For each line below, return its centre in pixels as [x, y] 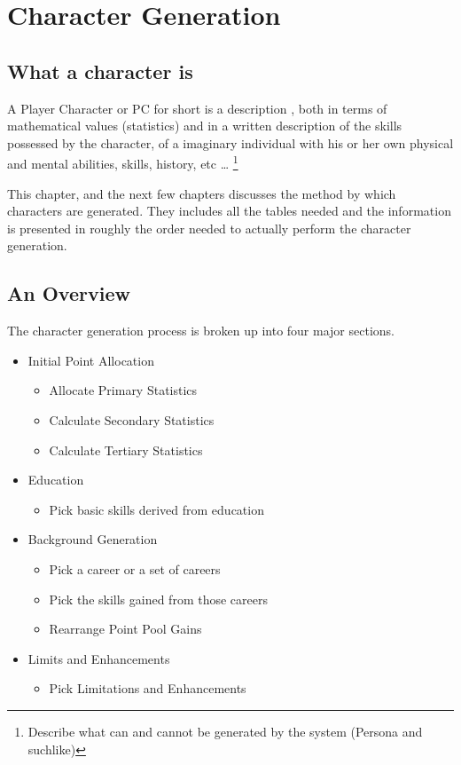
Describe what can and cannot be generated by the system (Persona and [225, 731]
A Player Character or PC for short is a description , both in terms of [197, 108]
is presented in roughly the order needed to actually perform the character [209, 228]
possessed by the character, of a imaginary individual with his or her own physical [230, 142]
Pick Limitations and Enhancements [148, 688]
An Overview [69, 293]
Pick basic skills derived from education [156, 509]
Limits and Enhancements [99, 658]
